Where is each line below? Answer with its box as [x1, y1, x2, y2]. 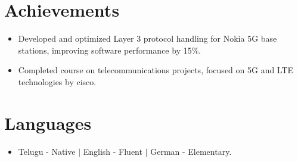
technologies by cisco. [18, 75, 97, 88]
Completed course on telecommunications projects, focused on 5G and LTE [18, 64, 294, 76]
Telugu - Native [18, 145, 76, 157]
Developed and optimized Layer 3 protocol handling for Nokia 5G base [18, 32, 277, 45]
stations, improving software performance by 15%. [18, 43, 201, 56]
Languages [4, 110, 92, 135]
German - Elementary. [150, 145, 232, 157]
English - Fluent [83, 145, 142, 157]
